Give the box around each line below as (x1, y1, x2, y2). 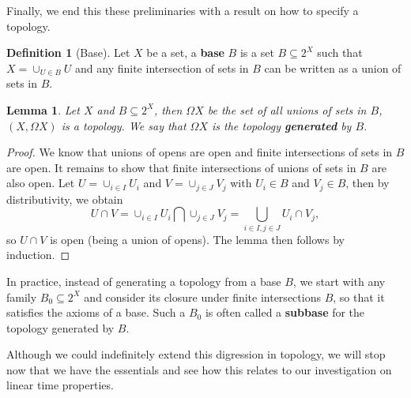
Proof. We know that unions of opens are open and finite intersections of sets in (6, 144, 393, 160)
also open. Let (6, 175, 75, 191)
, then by (345, 175, 390, 191)
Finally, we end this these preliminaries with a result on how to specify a (6, 2, 359, 18)
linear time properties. (6, 377, 114, 393)
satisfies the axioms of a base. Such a (6, 304, 186, 321)
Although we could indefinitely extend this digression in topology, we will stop (6, 346, 386, 362)
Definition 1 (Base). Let (6, 44, 130, 61)
